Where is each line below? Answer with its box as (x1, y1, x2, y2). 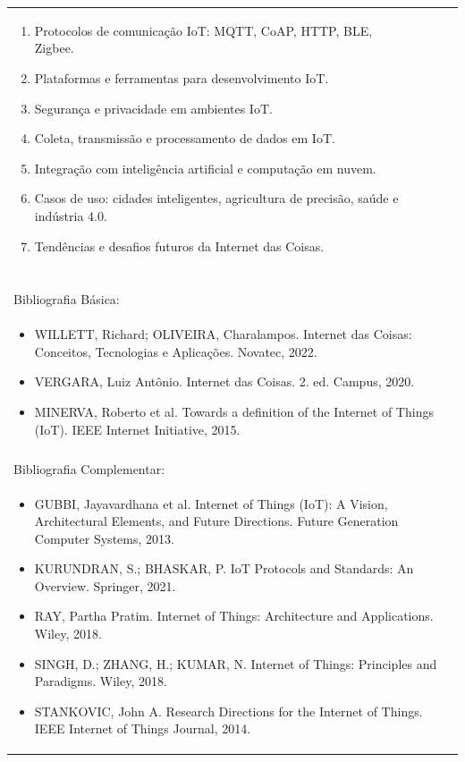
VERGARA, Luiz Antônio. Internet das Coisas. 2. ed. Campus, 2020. (34, 372, 415, 391)
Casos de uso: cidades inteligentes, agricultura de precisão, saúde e (34, 189, 399, 207)
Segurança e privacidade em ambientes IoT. (34, 98, 273, 117)
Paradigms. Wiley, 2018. (34, 672, 167, 690)
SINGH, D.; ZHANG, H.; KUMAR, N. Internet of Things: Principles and (34, 654, 437, 673)
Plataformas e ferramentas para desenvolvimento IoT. (34, 68, 329, 87)
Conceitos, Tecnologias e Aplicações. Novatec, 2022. (34, 342, 317, 360)
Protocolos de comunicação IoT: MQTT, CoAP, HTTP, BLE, (34, 21, 373, 39)
